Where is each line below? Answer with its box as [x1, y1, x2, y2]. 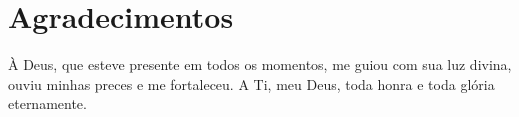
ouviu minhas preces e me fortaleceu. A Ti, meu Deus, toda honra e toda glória [8, 73, 495, 94]
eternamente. [8, 93, 87, 114]
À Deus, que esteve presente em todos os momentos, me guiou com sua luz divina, [8, 54, 512, 75]
